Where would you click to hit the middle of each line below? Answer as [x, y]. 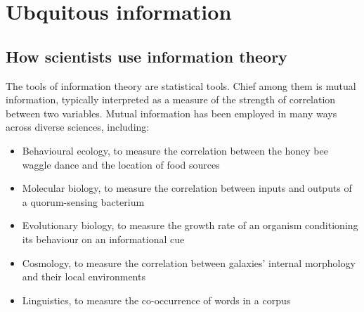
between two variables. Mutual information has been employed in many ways [171, 113]
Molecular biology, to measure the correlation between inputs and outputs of [187, 188]
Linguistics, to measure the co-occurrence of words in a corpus [156, 300]
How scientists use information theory [147, 56]
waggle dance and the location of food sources [121, 164]
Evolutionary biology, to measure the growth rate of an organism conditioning [190, 225]
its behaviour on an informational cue [103, 239]
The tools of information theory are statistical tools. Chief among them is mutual [181, 85]
